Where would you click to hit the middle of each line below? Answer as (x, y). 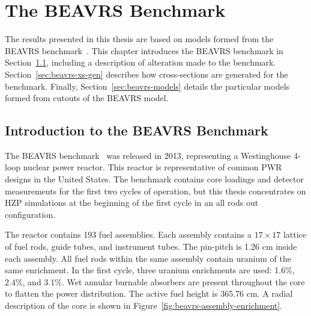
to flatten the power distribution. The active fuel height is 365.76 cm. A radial (149, 293)
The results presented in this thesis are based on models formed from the (139, 39)
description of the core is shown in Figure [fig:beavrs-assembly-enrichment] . (144, 305)
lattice (295, 234)
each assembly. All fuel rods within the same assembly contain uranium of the (148, 258)
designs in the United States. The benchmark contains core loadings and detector (154, 179)
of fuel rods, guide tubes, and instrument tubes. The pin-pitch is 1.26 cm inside (151, 246)
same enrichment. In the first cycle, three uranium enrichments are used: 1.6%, (150, 270)
